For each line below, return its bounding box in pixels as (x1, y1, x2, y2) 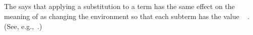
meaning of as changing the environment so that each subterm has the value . (4, 10, 249, 21)
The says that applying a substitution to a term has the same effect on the (4, 1, 235, 11)
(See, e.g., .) (4, 20, 42, 31)
